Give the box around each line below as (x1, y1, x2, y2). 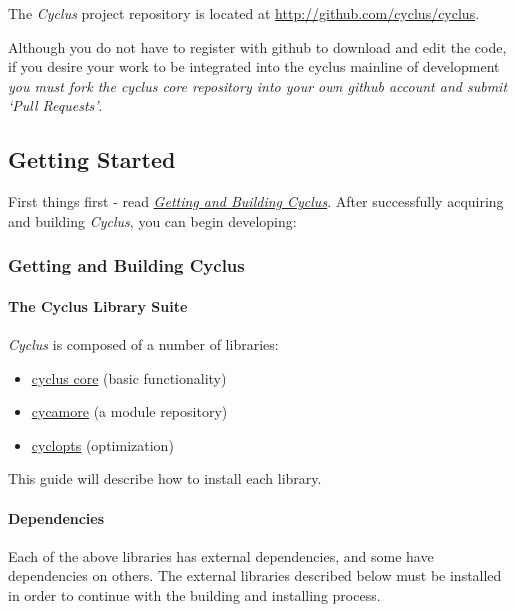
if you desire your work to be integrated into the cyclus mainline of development (8, 56, 500, 77)
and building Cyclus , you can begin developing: (8, 210, 297, 231)
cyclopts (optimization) (31, 434, 174, 455)
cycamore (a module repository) (31, 401, 228, 422)
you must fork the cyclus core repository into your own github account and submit (8, 75, 508, 96)
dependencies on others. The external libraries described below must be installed (8, 565, 502, 586)
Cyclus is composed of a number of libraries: (8, 334, 279, 354)
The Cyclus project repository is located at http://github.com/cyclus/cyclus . (8, 3, 480, 23)
